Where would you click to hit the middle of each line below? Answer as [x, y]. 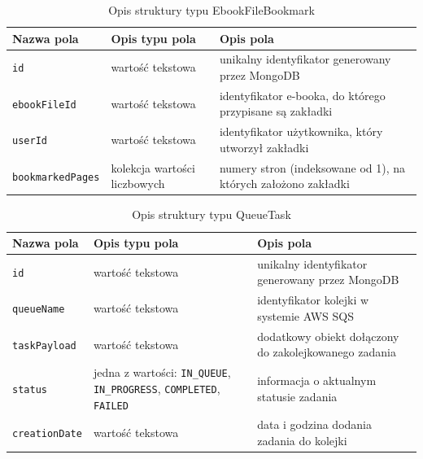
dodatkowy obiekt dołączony [328, 336]
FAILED [111, 406]
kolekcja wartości [153, 167]
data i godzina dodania [314, 424]
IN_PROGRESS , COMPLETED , [157, 388]
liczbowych [138, 184]
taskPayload [44, 345]
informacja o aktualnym [317, 380]
